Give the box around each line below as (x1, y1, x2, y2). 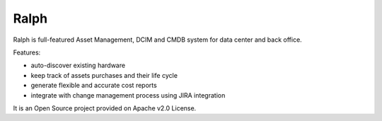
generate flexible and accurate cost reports (30, 81, 157, 90)
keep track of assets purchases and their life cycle (30, 71, 178, 79)
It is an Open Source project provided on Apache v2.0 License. (13, 103, 197, 113)
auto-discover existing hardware (30, 61, 126, 70)
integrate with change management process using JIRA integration (30, 91, 226, 99)
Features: (13, 48, 41, 57)
